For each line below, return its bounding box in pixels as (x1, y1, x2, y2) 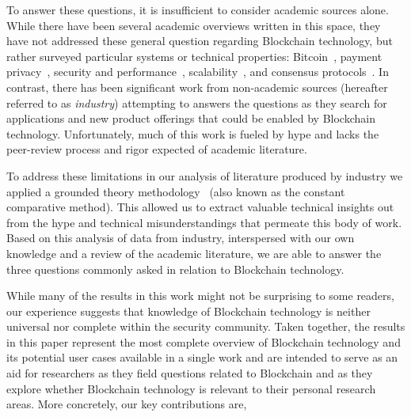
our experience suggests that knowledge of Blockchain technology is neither (6, 302, 371, 319)
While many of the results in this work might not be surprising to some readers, (6, 287, 394, 304)
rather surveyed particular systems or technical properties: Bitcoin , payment (6, 47, 382, 64)
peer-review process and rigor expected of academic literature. (6, 141, 307, 157)
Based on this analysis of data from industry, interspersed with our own (6, 229, 355, 246)
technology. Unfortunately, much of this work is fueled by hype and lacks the (6, 125, 379, 142)
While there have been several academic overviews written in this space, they (6, 17, 381, 33)
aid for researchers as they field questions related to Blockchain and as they (6, 365, 373, 381)
